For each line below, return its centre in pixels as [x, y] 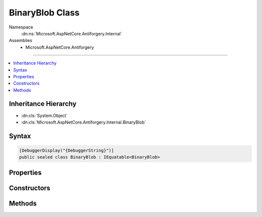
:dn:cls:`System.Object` [44, 116]
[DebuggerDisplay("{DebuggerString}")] [66, 150]
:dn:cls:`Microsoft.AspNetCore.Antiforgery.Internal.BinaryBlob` [84, 122]
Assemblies [21, 41]
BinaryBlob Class [44, 13]
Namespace [21, 27]
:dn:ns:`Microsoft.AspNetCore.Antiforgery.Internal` [72, 33]
